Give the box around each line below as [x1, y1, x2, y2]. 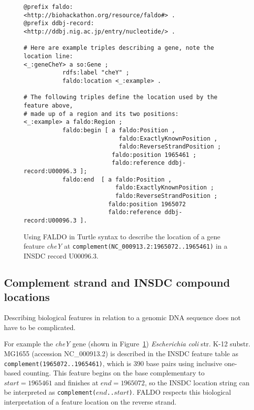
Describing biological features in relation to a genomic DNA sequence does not [4, 312, 241, 323]
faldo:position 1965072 [108, 200, 186, 208]
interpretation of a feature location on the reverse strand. [4, 397, 177, 407]
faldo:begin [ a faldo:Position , [62, 126, 175, 134]
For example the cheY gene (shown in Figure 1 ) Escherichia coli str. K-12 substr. [4, 338, 251, 349]
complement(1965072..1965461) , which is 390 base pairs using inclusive [4, 358, 222, 368]
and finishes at [54, 377, 98, 387]
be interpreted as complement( [4, 387, 96, 397]
